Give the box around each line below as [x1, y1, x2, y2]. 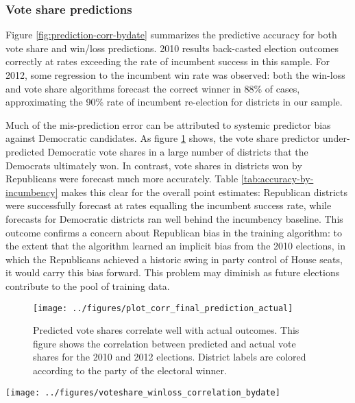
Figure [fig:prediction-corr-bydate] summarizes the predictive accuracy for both [5, 27, 337, 42]
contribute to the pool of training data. [5, 278, 170, 293]
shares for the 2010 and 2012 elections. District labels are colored [33, 350, 306, 364]
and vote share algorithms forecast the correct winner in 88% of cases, [5, 81, 300, 95]
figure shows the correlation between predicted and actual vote [33, 336, 296, 350]
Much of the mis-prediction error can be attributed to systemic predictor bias [5, 117, 331, 132]
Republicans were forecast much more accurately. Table [5, 171, 238, 186]
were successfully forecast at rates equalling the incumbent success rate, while [5, 198, 332, 212]
